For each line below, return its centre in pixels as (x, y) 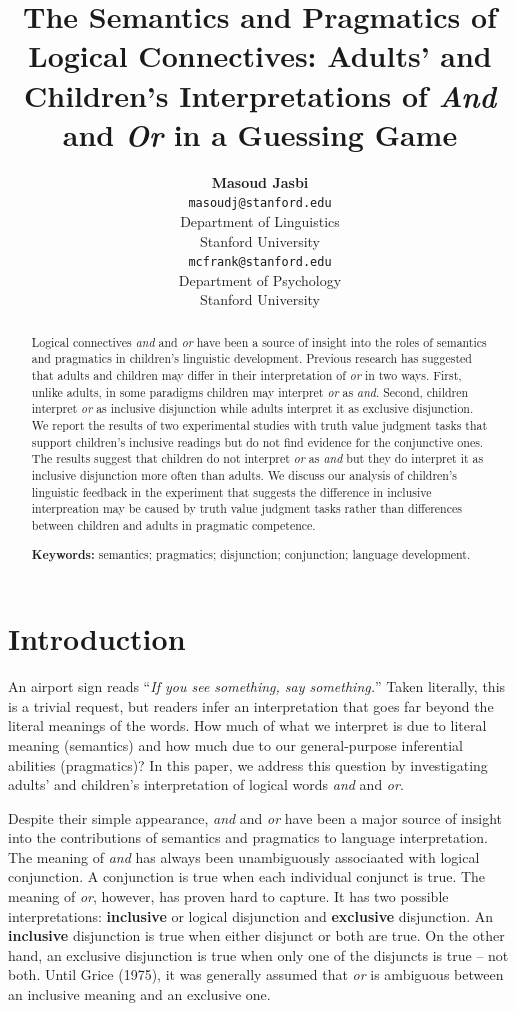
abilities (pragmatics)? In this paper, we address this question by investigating (248, 764)
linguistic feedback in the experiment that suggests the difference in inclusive (231, 491)
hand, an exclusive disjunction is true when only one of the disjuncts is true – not (258, 954)
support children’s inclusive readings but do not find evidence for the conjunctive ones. (257, 441)
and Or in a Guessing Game (260, 134)
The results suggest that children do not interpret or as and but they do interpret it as (257, 458)
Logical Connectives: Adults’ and (260, 55)
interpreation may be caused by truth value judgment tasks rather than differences (246, 508)
